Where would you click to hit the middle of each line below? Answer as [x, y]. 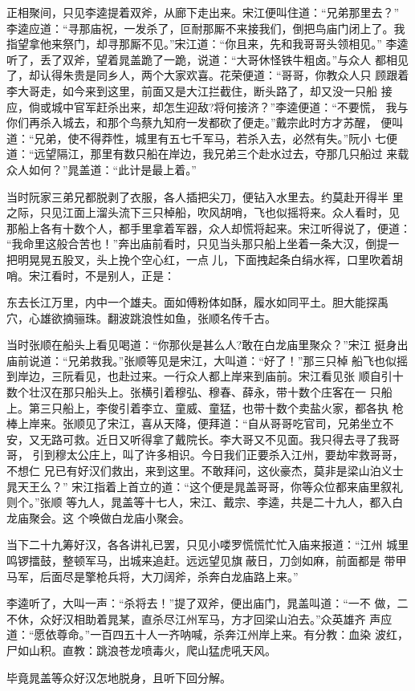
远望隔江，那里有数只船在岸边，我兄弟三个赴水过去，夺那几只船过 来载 [222, 154]
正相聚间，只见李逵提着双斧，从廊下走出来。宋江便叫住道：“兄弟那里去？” [203, 12]
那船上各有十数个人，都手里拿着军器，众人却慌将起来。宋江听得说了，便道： [209, 228]
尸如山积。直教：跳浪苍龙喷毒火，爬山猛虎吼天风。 [141, 650]
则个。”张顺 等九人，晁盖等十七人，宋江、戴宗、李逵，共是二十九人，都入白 [205, 502]
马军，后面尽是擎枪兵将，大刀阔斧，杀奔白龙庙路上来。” [153, 576]
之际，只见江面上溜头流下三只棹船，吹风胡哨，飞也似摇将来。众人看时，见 [203, 212]
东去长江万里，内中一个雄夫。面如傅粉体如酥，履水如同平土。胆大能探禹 [197, 302]
